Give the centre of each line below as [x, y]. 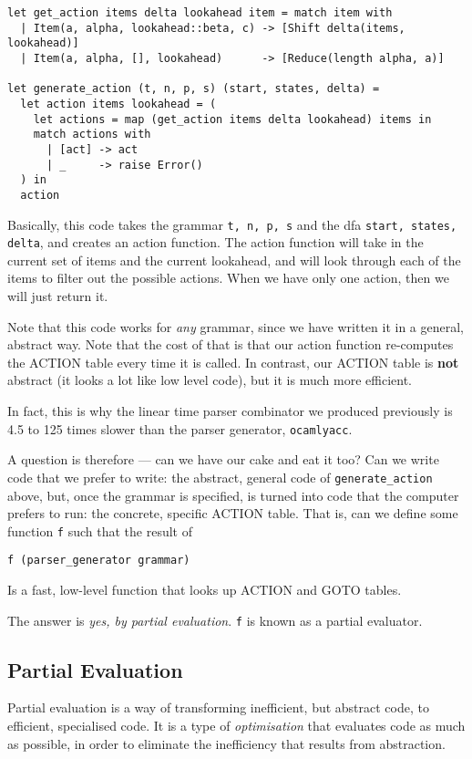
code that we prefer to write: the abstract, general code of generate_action [220, 477]
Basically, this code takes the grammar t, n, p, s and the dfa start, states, [232, 224]
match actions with [92, 135]
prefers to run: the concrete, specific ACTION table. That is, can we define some [233, 513]
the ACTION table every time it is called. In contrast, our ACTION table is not [233, 362]
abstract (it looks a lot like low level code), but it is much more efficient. [210, 380]
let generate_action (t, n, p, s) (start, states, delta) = [194, 89]
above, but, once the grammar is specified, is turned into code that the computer [233, 495]
